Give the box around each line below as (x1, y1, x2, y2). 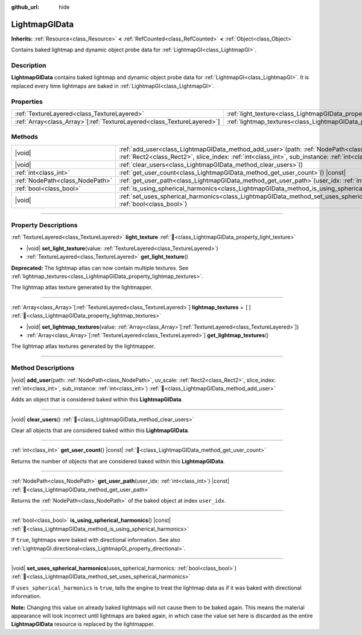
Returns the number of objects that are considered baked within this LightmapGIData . (11, 457, 226, 465)
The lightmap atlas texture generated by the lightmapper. (11, 284, 153, 291)
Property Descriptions (11, 221, 78, 230)
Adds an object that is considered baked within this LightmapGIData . (11, 396, 183, 403)
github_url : (11, 4, 39, 10)
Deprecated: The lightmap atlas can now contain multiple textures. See (11, 264, 189, 271)
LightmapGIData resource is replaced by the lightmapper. (11, 620, 155, 628)
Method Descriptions (11, 364, 75, 372)
